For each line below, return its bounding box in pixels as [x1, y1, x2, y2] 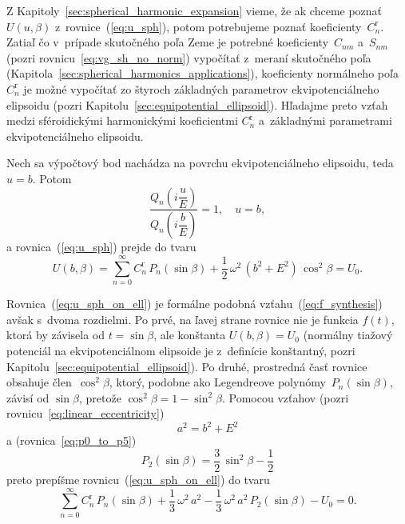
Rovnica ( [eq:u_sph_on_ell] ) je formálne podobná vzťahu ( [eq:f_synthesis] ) [6, 295, 383, 312]
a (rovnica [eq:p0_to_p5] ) [6, 432, 137, 449]
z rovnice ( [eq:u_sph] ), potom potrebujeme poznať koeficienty [54, 18, 362, 34]
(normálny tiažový [303, 326, 393, 343]
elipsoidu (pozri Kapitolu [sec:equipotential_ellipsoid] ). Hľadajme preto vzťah [6, 96, 388, 113]
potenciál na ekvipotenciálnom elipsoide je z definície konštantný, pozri [6, 342, 355, 358]
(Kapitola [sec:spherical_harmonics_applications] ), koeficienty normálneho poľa [6, 65, 399, 82]
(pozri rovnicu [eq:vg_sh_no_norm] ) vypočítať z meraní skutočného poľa [6, 49, 371, 66]
